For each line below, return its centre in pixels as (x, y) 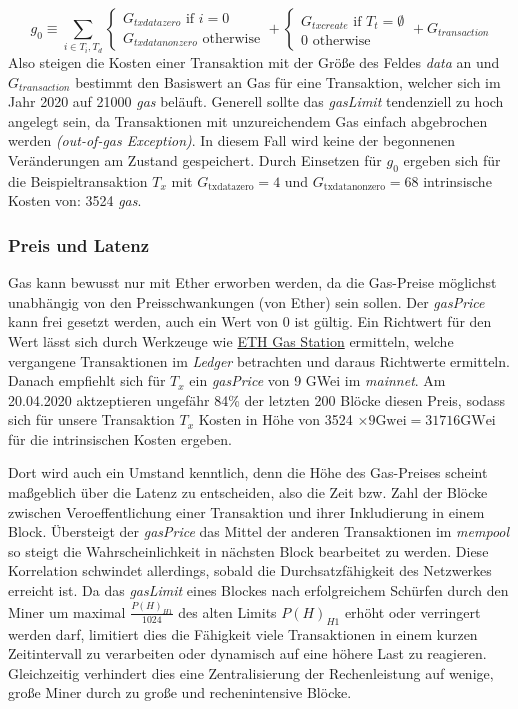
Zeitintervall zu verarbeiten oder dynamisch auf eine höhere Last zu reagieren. (247, 653)
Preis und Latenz (78, 244)
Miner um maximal (67, 611)
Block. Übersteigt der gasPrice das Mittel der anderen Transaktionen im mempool (259, 531)
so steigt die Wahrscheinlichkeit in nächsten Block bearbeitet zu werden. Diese (248, 550)
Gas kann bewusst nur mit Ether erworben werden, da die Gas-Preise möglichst (252, 282)
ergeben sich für (452, 159)
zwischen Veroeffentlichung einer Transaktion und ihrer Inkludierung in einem (246, 511)
